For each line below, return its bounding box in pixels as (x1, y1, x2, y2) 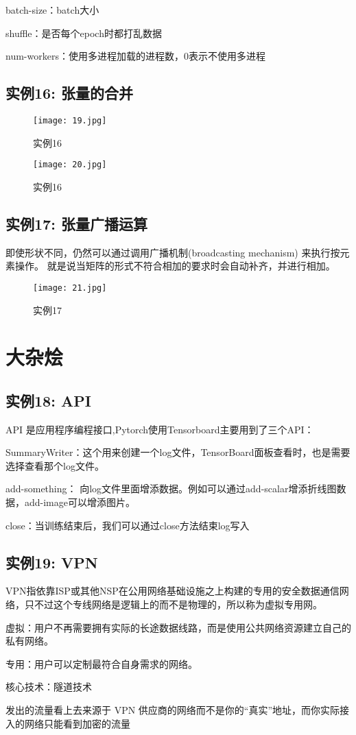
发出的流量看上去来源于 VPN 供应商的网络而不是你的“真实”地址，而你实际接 (5, 703, 350, 717)
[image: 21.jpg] (33, 282, 107, 293)
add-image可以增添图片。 (24, 495, 135, 509)
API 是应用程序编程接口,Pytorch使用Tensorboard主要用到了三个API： (5, 422, 314, 436)
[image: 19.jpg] (33, 115, 107, 125)
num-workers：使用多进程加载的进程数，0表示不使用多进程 (5, 49, 265, 63)
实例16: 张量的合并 (5, 82, 133, 104)
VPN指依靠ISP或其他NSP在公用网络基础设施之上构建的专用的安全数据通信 (5, 583, 340, 598)
